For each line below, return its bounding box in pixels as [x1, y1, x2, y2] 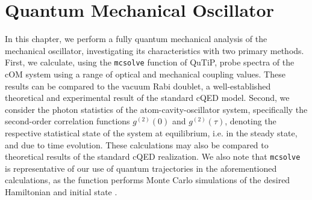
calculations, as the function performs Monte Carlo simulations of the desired [5, 174, 290, 186]
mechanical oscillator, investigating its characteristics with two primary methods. [5, 44, 304, 56]
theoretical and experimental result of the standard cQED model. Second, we [5, 91, 290, 104]
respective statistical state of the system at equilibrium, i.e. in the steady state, [5, 126, 298, 139]
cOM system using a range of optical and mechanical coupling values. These [5, 67, 285, 80]
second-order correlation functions [5, 115, 130, 127]
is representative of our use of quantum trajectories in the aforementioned [5, 162, 277, 174]
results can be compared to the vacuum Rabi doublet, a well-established [5, 79, 271, 92]
